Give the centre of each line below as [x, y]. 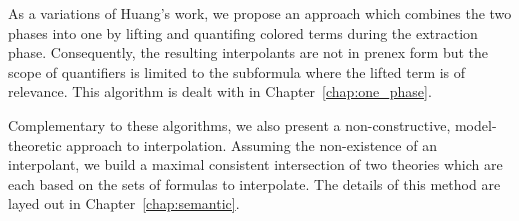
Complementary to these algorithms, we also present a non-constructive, [229, 124]
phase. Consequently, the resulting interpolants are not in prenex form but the [248, 52]
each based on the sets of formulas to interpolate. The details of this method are [254, 183]
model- [475, 124]
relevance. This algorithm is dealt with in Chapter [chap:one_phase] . [220, 91]
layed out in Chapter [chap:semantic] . [124, 203]
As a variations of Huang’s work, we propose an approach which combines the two [260, 13]
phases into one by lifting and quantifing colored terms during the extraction [243, 32]
